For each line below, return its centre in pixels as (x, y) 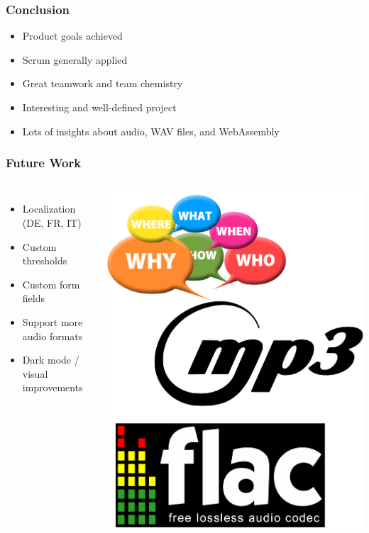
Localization (49, 209)
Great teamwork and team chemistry (103, 83)
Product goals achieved (72, 36)
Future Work (44, 163)
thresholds (45, 260)
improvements (53, 387)
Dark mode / (51, 360)
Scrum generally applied (75, 59)
